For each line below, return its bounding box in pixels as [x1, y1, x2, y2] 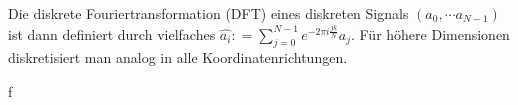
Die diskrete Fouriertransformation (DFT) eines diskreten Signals [8, 3, 409, 23]
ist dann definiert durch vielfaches [8, 23, 216, 44]
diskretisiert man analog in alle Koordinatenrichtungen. [8, 47, 348, 68]
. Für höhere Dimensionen [350, 23, 510, 44]
